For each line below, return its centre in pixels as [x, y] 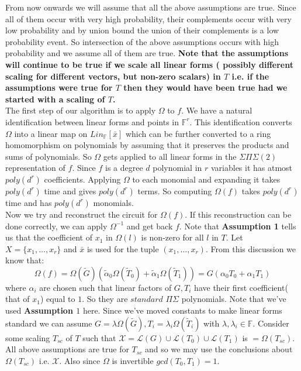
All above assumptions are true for [67, 349]
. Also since [80, 360]
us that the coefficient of [49, 237]
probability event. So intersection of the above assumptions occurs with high [142, 41]
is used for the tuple [123, 248]
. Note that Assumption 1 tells [238, 226]
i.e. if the [250, 76]
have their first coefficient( [241, 287]
